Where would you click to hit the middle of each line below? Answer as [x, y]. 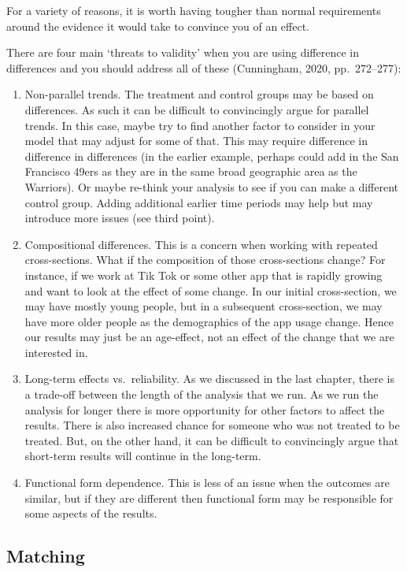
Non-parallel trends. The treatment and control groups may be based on [199, 94]
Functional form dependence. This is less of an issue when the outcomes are [207, 483]
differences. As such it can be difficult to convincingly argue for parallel [197, 109]
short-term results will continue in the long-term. [143, 456]
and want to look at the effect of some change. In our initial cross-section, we [211, 290]
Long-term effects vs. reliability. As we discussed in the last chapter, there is [209, 379]
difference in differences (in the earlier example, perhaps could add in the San [212, 156]
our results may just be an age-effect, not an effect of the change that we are [209, 337]
